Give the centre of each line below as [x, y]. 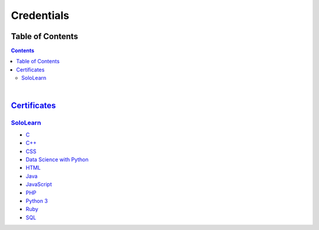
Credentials [40, 15]
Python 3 [37, 200]
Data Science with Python [57, 159]
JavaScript [39, 184]
